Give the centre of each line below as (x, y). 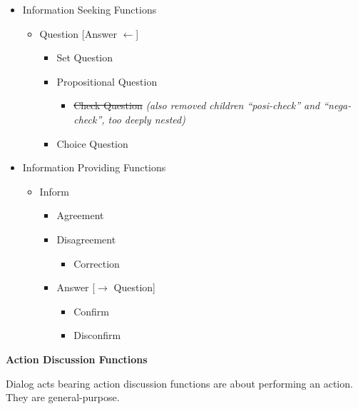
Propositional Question (107, 81)
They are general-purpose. (63, 397)
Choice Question (92, 143)
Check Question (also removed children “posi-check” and (197, 105)
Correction (97, 263)
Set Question (85, 57)
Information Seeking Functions (89, 9)
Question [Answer (78, 33)
